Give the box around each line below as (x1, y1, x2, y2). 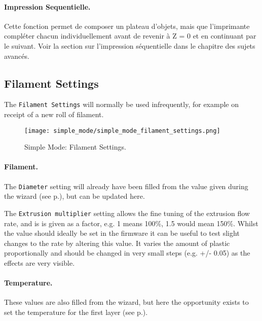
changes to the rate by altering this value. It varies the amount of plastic (4, 237, 230, 248)
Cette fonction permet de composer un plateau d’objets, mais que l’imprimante (4, 20, 250, 31)
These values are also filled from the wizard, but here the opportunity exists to (4, 297, 249, 307)
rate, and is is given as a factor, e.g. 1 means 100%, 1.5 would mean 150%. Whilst (4, 218, 258, 228)
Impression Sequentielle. (4, 1, 91, 12)
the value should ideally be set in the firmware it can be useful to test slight (4, 228, 240, 238)
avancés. (4, 50, 29, 61)
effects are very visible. (4, 257, 75, 268)
